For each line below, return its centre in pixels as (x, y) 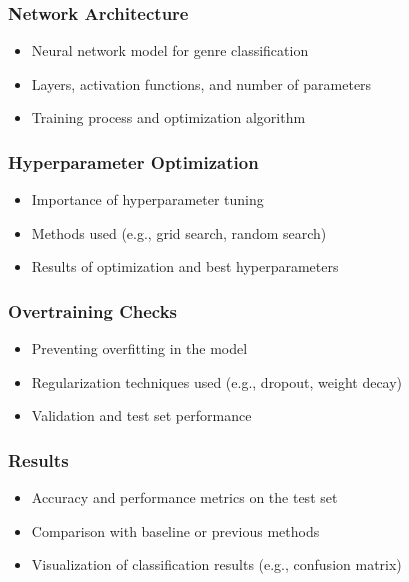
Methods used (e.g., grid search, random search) (179, 232)
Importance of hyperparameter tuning (147, 199)
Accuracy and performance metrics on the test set (184, 497)
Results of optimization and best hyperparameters (185, 266)
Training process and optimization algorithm (168, 117)
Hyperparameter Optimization (133, 161)
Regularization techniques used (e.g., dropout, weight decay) (217, 381)
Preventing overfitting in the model (139, 348)
